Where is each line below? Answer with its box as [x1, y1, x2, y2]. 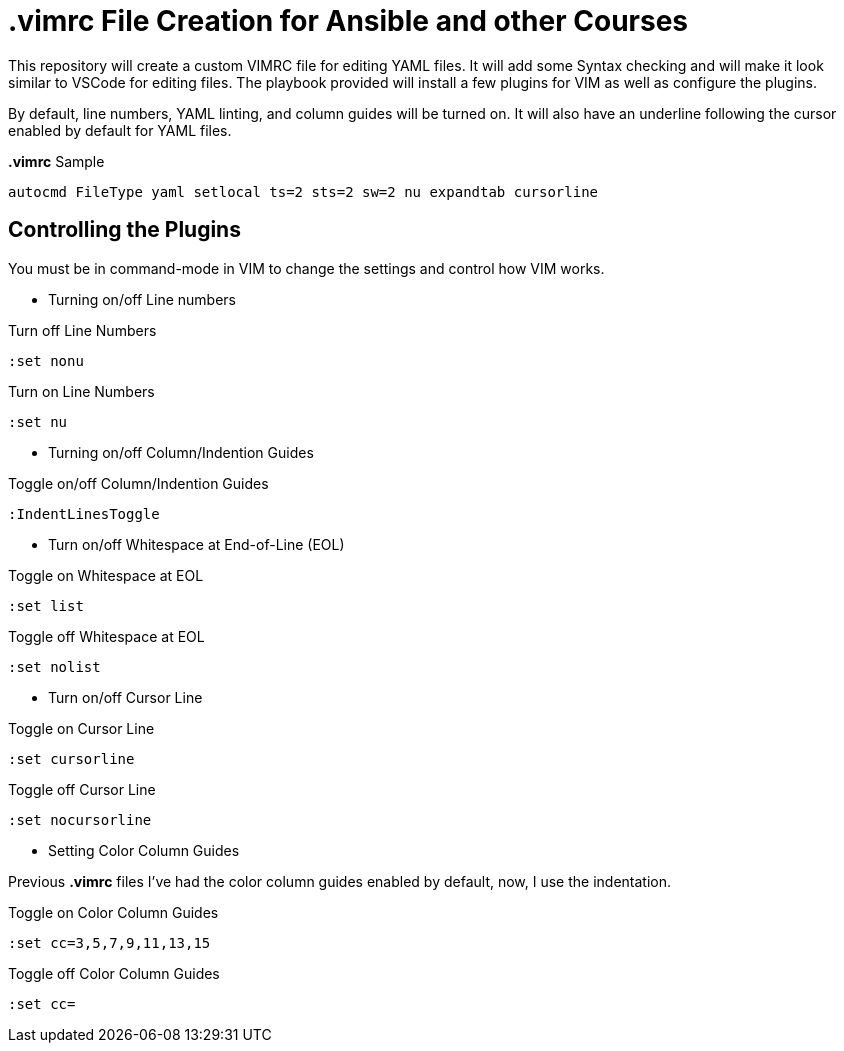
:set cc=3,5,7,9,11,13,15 [8, 934, 211, 951]
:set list [8, 597, 84, 614]
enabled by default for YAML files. [8, 121, 232, 139]
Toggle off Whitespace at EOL [8, 627, 205, 645]
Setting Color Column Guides [48, 841, 240, 859]
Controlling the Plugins [8, 217, 241, 243]
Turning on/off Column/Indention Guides [48, 443, 314, 461]
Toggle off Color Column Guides [8, 964, 220, 982]
